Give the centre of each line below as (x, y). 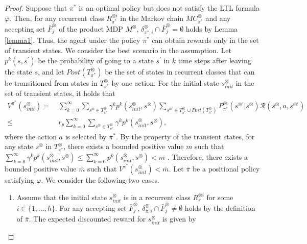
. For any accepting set (91, 208)
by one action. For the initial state (165, 82)
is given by (179, 219)
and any (218, 18)
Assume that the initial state (62, 197)
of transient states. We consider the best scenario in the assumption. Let (118, 50)
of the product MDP (91, 28)
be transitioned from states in (51, 82)
